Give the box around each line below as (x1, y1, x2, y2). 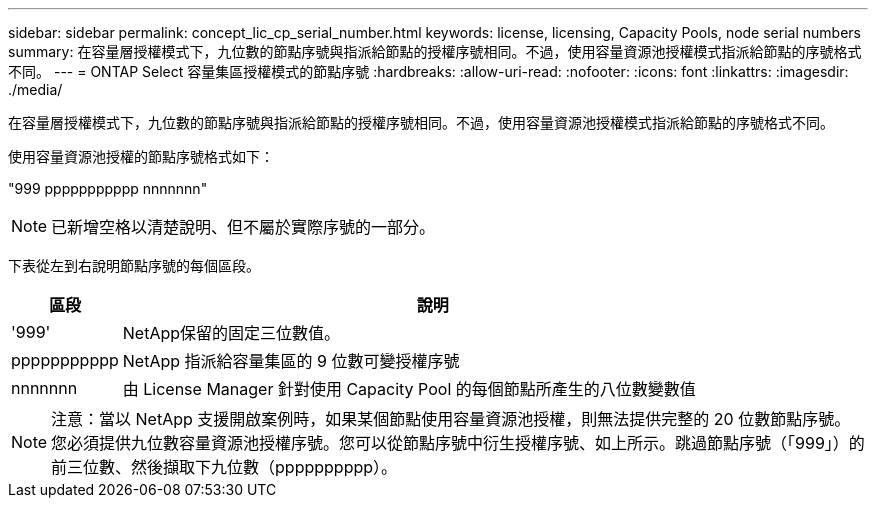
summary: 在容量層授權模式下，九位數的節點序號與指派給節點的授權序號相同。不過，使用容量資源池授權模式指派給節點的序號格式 (8, 43, 862, 60)
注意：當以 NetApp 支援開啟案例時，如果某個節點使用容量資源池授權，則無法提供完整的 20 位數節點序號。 (51, 409, 851, 429)
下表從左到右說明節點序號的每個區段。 (8, 257, 260, 274)
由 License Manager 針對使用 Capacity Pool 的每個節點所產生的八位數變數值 (122, 379, 696, 399)
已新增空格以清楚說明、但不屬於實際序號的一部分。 (51, 217, 436, 237)
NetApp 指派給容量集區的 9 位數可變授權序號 (122, 351, 460, 371)
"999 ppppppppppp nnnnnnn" (8, 180, 208, 197)
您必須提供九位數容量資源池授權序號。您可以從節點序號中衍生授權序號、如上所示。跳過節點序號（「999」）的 (51, 433, 865, 453)
